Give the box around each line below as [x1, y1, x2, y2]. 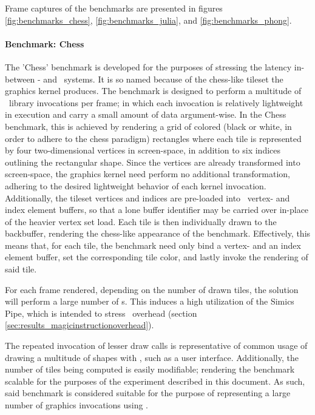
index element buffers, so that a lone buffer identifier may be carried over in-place [5, 203, 309, 216]
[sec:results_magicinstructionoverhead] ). [5, 319, 154, 331]
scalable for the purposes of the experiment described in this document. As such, [5, 374, 305, 387]
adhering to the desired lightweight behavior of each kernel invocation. [5, 179, 266, 192]
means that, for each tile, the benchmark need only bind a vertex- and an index [5, 238, 301, 251]
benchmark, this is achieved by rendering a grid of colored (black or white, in [5, 120, 292, 132]
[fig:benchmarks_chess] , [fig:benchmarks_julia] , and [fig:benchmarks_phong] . [5, 13, 292, 26]
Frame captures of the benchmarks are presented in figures [5, 2, 223, 14]
